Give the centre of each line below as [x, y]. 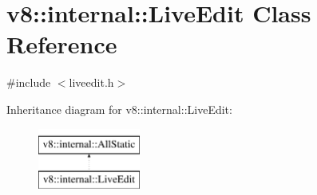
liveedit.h [91, 82]
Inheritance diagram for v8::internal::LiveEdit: [119, 109]
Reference [62, 44]
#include [29, 82]
